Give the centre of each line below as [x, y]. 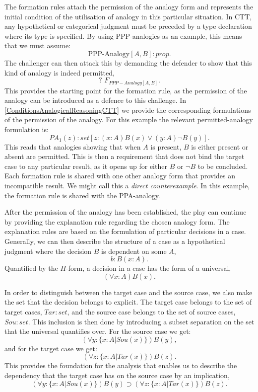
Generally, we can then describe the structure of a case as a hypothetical [115, 241]
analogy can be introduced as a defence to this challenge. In [96, 100]
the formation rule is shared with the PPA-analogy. [82, 195]
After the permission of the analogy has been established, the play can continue [126, 212]
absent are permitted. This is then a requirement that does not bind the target [125, 156]
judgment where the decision [48, 251]
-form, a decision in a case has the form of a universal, [149, 268]
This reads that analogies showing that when [73, 146]
